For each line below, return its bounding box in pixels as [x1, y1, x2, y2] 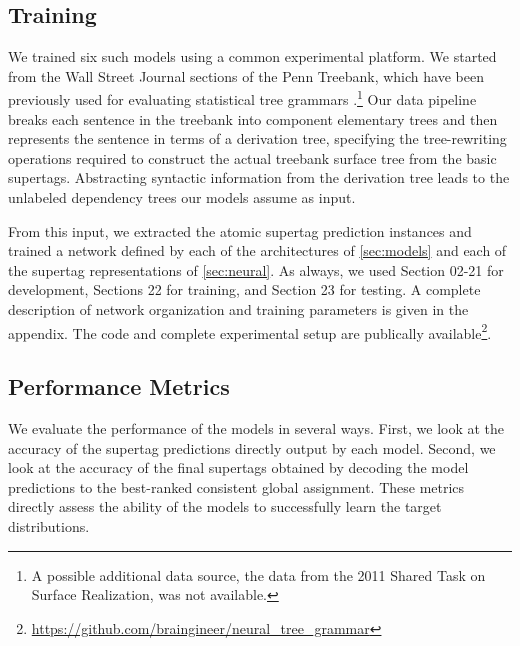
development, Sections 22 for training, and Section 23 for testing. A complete [8, 279, 481, 300]
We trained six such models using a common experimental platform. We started [8, 46, 497, 67]
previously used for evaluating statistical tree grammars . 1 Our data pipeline [8, 86, 477, 110]
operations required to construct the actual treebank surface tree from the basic [8, 147, 497, 168]
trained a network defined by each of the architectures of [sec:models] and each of [8, 240, 507, 261]
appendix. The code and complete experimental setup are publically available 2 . [8, 319, 492, 343]
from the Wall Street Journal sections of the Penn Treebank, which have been [8, 65, 484, 86]
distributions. [8, 516, 90, 536]
